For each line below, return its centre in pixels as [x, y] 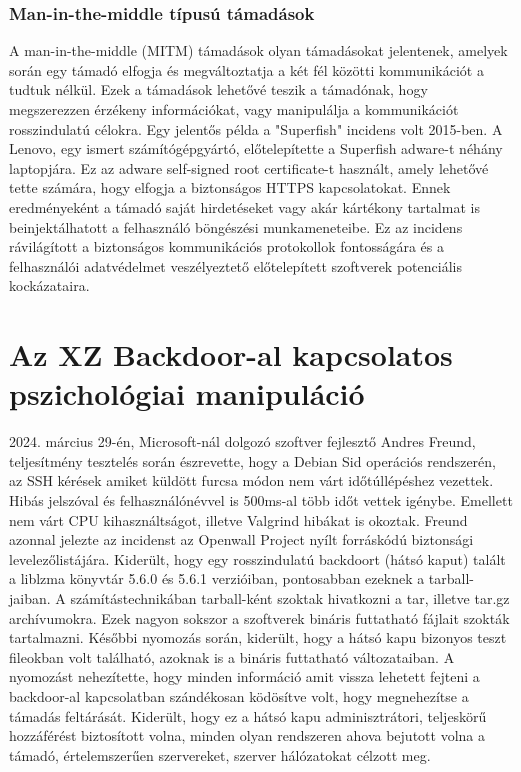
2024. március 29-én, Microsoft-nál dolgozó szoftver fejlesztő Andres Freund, [242, 441]
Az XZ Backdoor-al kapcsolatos [231, 354]
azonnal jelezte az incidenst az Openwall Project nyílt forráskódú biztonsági [241, 539]
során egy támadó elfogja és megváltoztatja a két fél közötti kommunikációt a [246, 69]
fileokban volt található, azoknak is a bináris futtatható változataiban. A [232, 656]
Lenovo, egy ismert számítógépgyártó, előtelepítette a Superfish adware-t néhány [256, 148]
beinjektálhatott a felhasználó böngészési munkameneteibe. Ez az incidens [236, 226]
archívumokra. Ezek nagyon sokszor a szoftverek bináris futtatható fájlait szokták [259, 617]
